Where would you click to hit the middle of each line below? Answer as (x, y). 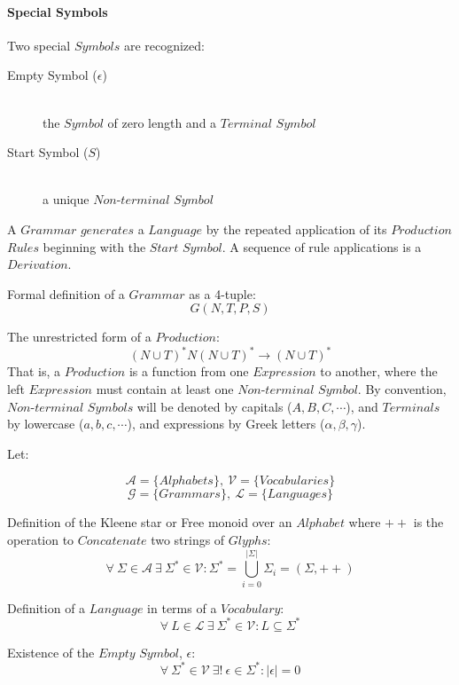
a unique (66, 199)
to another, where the (379, 371)
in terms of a (182, 607)
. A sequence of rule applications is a (322, 246)
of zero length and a (162, 122)
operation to (41, 539)
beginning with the (94, 246)
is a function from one (189, 371)
